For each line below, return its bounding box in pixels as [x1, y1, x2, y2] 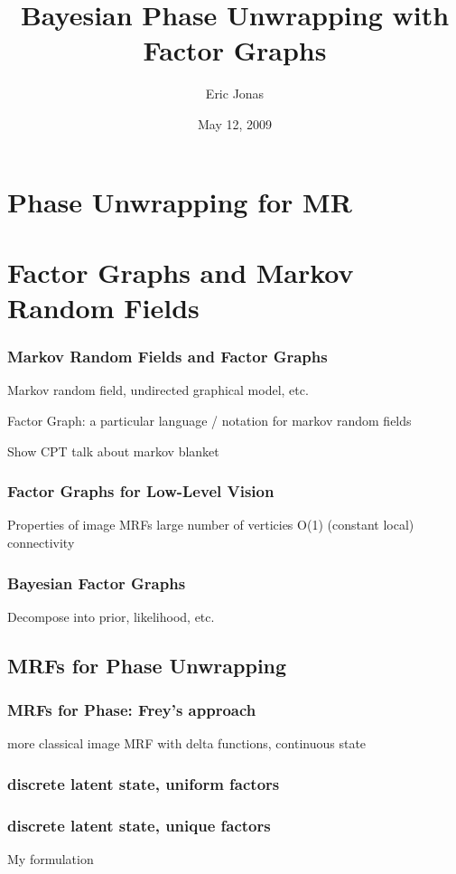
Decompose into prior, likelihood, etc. [7, 606, 215, 625]
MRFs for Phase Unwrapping [7, 651, 287, 679]
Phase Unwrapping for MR [7, 183, 352, 220]
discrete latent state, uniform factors [7, 772, 280, 794]
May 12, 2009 [197, 114, 273, 133]
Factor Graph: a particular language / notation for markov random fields [7, 411, 412, 430]
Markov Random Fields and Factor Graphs [7, 345, 328, 368]
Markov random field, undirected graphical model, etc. [7, 381, 309, 399]
